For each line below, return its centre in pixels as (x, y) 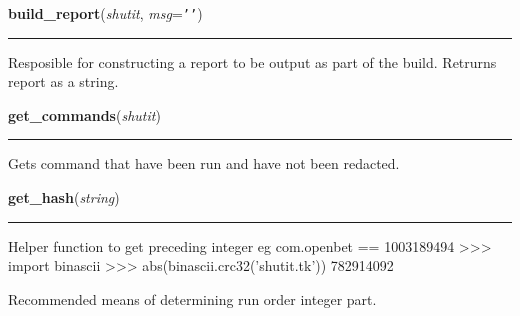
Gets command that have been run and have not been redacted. (204, 163)
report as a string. (63, 81)
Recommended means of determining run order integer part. (192, 298)
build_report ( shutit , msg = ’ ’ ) (105, 13)
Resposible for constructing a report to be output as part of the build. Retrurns (252, 61)
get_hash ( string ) (64, 197)
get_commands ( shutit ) (84, 114)
